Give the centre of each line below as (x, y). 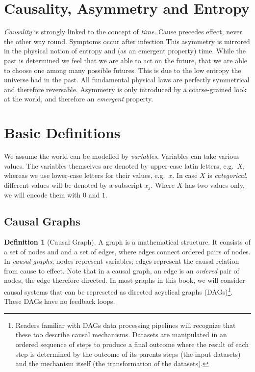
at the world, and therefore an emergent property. (79, 99)
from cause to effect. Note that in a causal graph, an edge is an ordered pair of (122, 270)
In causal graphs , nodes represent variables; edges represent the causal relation (122, 261)
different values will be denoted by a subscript (73, 185)
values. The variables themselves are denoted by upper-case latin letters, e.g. (119, 165)
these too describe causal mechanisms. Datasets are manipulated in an (121, 335)
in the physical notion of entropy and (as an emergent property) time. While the (125, 51)
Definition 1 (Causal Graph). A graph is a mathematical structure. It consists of (127, 242)
